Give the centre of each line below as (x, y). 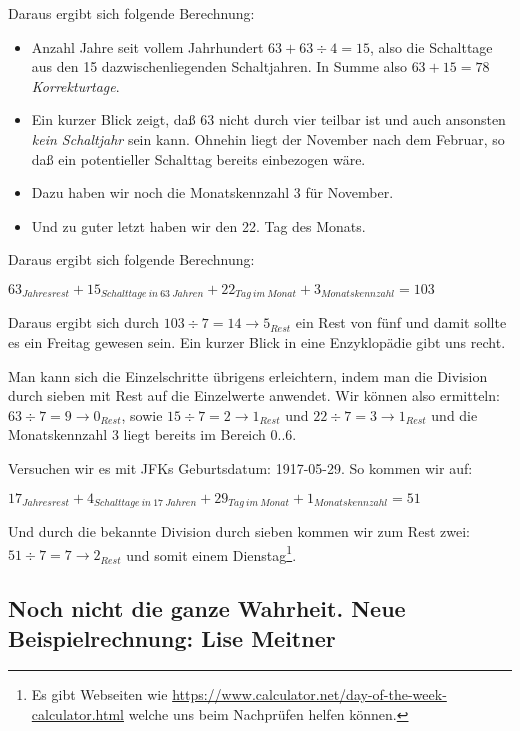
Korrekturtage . (75, 85)
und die (454, 414)
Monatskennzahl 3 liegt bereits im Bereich (137, 434)
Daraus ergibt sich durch (83, 322)
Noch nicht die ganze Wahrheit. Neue (207, 608)
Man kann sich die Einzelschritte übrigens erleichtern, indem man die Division (248, 375)
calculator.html (78, 714)
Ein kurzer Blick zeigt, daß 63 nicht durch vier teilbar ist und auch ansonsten (268, 119)
